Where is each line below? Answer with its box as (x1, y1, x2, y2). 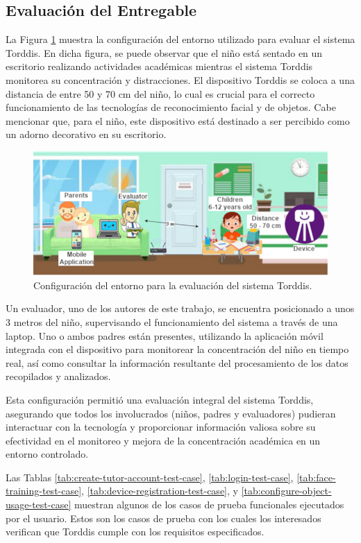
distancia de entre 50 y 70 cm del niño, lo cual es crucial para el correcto (6, 86, 315, 101)
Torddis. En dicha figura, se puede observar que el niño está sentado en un (6, 45, 323, 60)
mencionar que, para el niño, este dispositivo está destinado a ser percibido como (6, 113, 350, 128)
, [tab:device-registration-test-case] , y (81, 483, 238, 498)
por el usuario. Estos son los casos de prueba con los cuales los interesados (6, 510, 321, 525)
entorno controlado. (6, 447, 89, 461)
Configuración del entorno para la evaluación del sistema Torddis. (33, 277, 312, 292)
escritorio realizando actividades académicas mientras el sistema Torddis (6, 59, 313, 74)
